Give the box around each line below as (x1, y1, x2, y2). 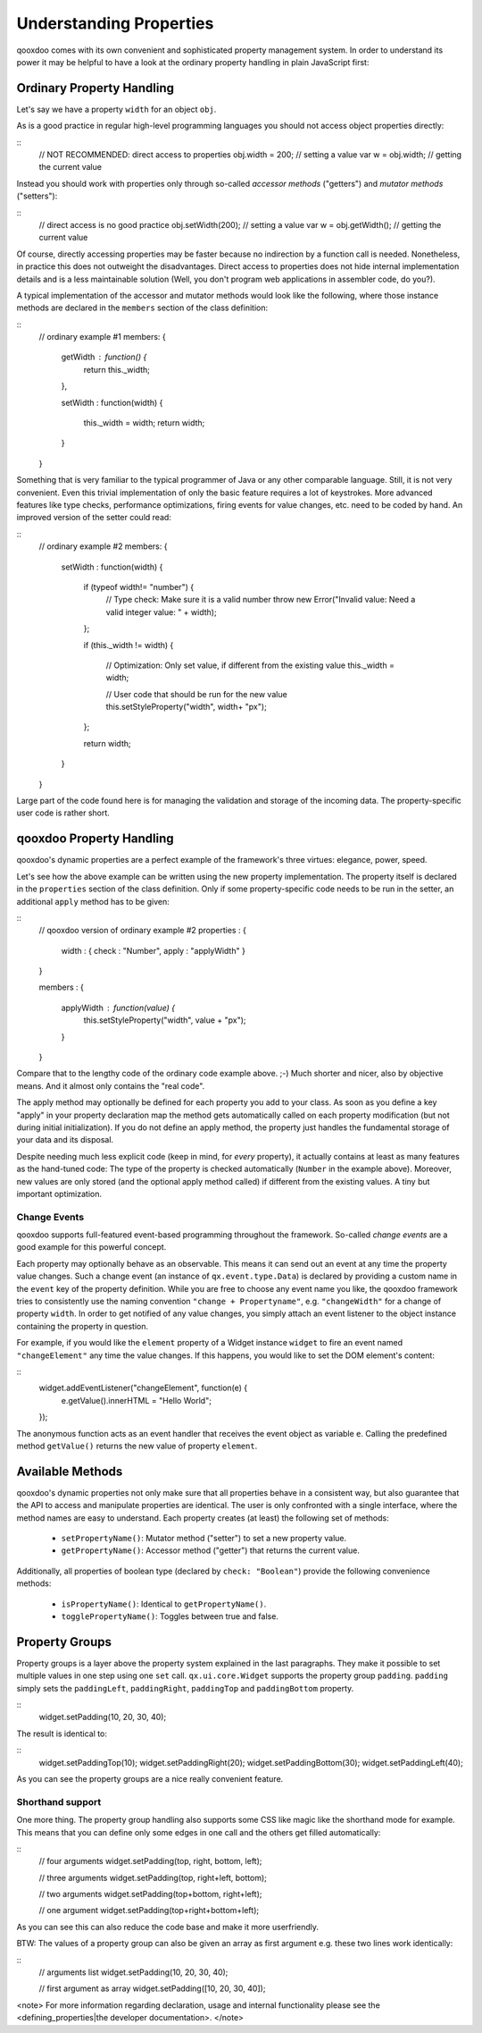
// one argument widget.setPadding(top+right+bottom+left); (38, 1905, 259, 1916)
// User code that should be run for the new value (105, 688, 287, 699)
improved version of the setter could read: (16, 512, 171, 523)
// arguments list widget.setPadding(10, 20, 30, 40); (38, 1967, 229, 1978)
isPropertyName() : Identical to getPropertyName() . (61, 1599, 267, 1609)
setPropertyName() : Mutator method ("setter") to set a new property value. (61, 1533, 347, 1543)
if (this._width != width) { (83, 639, 174, 650)
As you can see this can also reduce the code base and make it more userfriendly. (16, 1921, 320, 1932)
